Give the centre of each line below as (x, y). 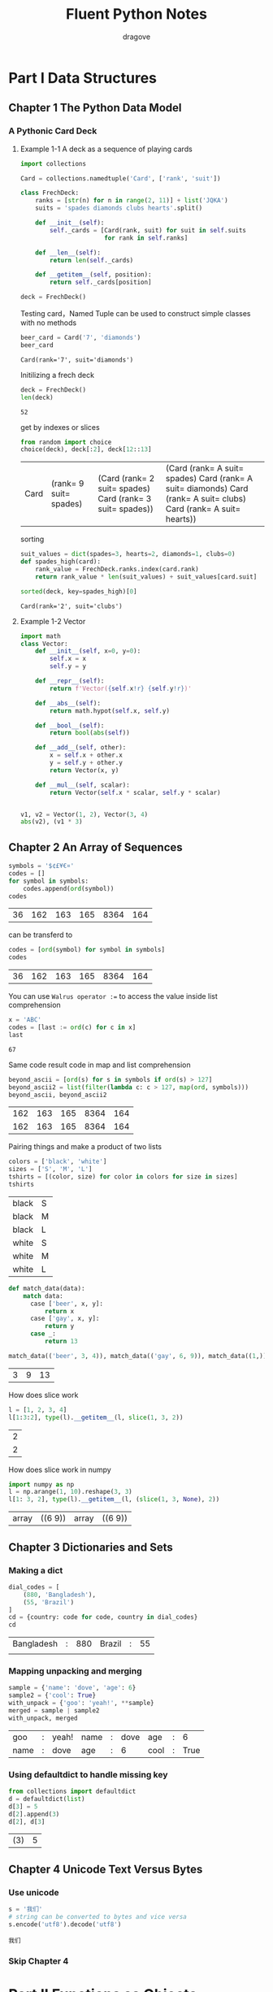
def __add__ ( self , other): (81, 748)
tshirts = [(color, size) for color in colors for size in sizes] (123, 1177)
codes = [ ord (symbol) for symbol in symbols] (87, 950)
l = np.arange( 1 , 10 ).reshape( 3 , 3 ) (70, 1492)
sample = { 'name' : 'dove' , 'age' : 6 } (72, 1688)
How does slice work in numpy (60, 1469)
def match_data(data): (47, 1288)
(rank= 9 (68, 484)
